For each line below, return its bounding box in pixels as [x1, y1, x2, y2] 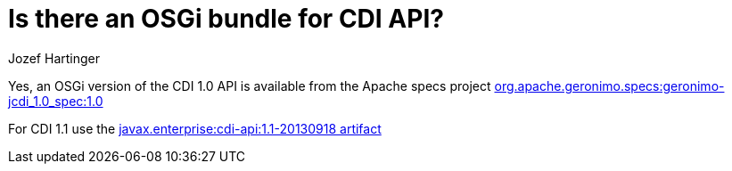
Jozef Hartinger [8, 50, 101, 66]
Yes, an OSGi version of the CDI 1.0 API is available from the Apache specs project [8, 77, 491, 94]
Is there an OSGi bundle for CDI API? [8, 4, 444, 34]
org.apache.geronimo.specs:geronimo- [494, 77, 725, 94]
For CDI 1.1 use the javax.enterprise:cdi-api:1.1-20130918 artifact [8, 120, 382, 136]
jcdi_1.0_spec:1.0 [8, 93, 103, 109]
